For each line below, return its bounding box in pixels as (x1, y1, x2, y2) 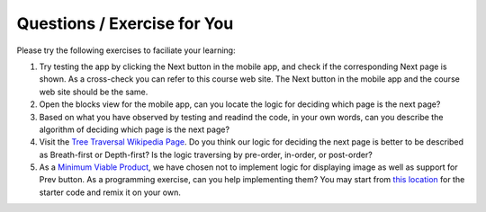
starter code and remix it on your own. (39, 187, 182, 198)
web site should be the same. (39, 86, 148, 97)
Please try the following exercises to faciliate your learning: (16, 45, 236, 56)
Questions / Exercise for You (16, 13, 234, 33)
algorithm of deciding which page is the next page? (39, 124, 229, 135)
